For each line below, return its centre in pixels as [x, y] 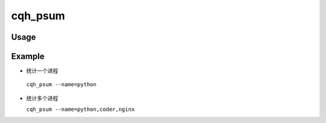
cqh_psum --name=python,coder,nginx [81, 109]
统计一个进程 [42, 71]
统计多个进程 [42, 98]
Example [28, 56]
